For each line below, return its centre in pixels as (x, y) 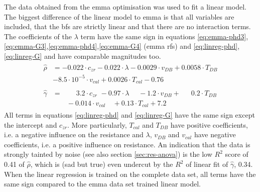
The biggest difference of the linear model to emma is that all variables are (119, 16)
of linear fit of (207, 164)
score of (237, 154)
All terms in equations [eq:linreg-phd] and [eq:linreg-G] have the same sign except (129, 115)
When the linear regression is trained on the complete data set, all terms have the (130, 174)
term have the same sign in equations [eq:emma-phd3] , (164, 36)
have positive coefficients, (209, 124)
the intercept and (31, 124)
